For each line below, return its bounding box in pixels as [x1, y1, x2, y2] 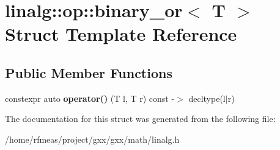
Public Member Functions [5, 63, 172, 82]
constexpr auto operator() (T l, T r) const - [5, 91, 175, 104]
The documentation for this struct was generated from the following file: [5, 112, 276, 125]
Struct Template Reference [5, 21, 237, 46]
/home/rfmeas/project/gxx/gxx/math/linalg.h [5, 132, 180, 145]
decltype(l [188, 91, 226, 104]
